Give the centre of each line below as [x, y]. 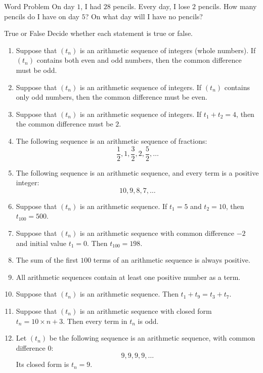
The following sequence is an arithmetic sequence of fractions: [112, 140]
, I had [91, 6]
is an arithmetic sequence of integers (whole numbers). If [168, 50]
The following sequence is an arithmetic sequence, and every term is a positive [137, 172]
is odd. [148, 321]
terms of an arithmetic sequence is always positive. [172, 260]
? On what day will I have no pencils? [144, 16]
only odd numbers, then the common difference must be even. [112, 97]
